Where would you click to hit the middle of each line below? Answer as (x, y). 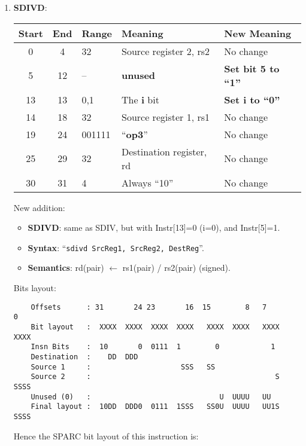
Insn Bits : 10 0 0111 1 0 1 (153, 347)
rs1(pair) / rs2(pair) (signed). (176, 268)
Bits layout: (35, 288)
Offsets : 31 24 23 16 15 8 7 (149, 307)
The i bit (140, 99)
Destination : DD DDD (84, 357)
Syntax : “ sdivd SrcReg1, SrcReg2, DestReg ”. (116, 247)
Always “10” (148, 182)
